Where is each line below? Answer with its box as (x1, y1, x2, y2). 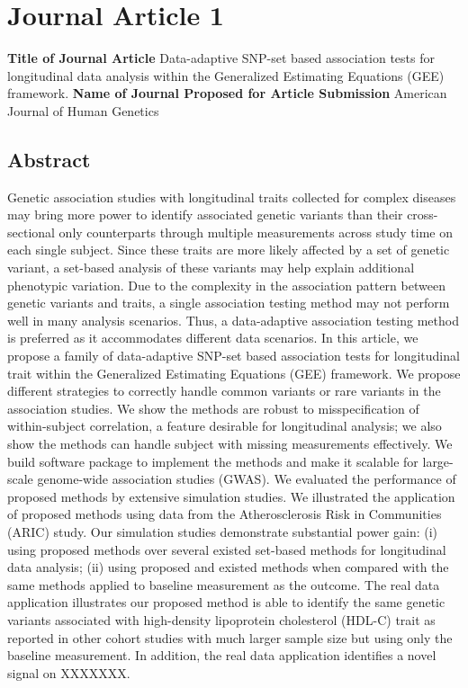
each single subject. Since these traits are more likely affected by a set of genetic (7, 240, 450, 259)
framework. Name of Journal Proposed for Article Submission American (7, 84, 447, 103)
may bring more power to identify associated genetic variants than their (7, 205, 403, 224)
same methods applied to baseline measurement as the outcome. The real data (7, 575, 440, 594)
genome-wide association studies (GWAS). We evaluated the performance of (37, 469, 456, 488)
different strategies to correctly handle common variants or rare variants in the (7, 381, 441, 400)
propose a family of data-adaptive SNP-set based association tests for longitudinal (7, 346, 460, 365)
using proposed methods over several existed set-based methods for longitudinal (7, 540, 446, 558)
